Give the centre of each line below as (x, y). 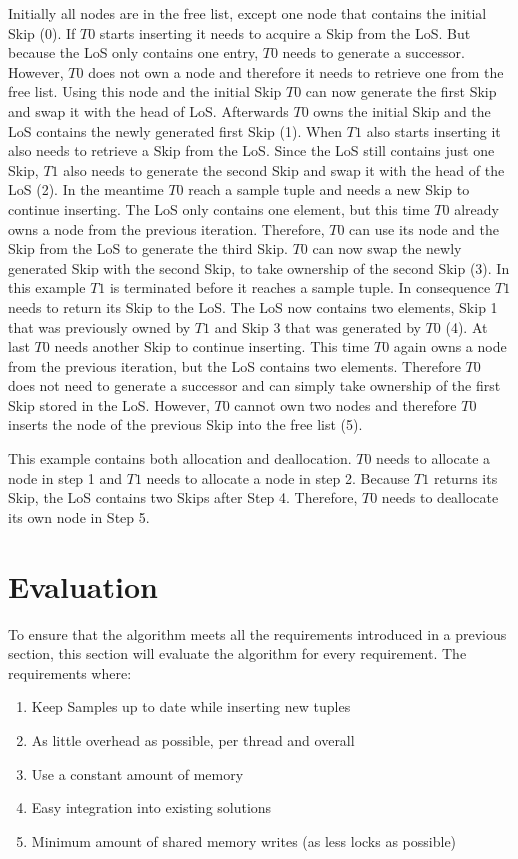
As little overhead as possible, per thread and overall (193, 739)
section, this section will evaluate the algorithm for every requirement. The (237, 653)
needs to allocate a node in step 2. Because (278, 477)
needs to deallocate (440, 497)
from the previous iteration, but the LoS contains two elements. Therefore (234, 365)
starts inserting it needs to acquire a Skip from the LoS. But (285, 32)
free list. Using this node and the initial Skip (145, 91)
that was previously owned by (99, 326)
